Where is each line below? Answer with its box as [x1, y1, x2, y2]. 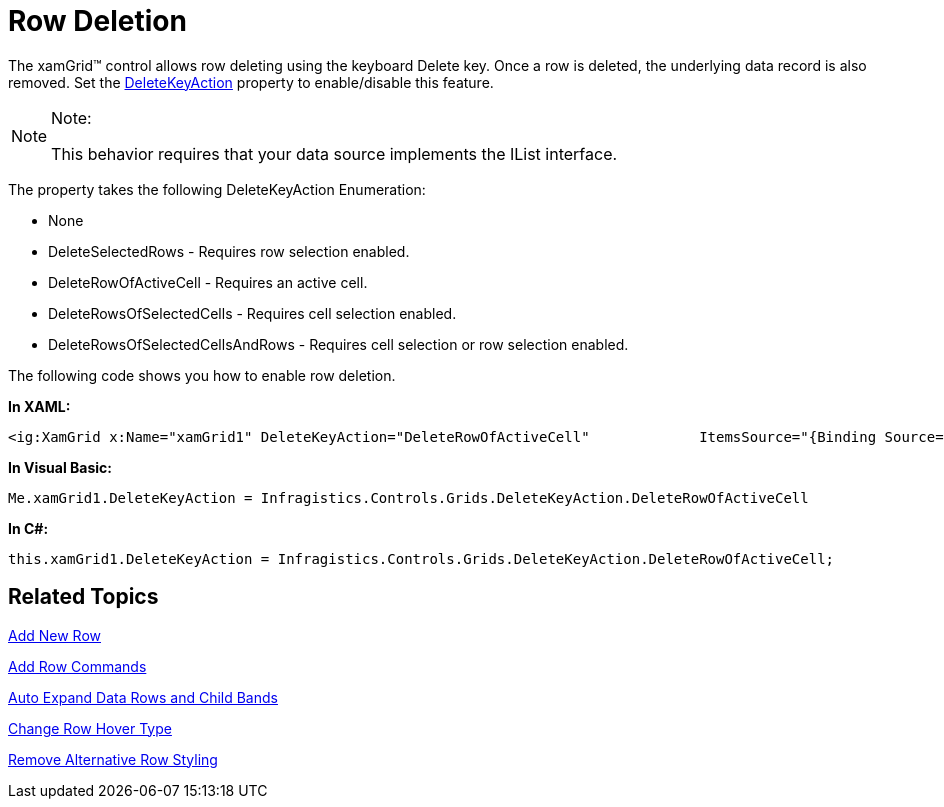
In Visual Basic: [8, 458, 112, 476]
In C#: [8, 519, 49, 537]
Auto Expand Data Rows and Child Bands [8, 688, 278, 706]
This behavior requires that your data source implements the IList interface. [51, 143, 618, 164]
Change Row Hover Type [8, 719, 172, 737]
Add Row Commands [8, 657, 147, 675]
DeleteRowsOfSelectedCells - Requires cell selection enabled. [48, 304, 457, 322]
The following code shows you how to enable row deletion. [8, 366, 396, 384]
